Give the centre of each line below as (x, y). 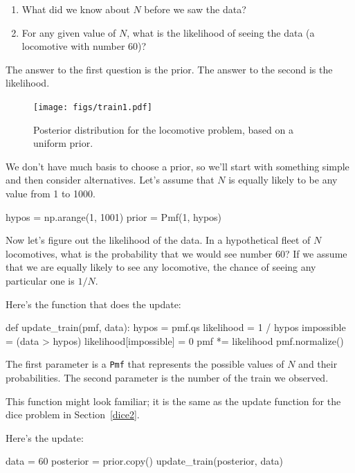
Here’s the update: (45, 437)
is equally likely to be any (283, 180)
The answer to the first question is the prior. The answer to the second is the (169, 69)
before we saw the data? (195, 9)
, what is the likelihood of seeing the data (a (221, 32)
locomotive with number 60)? (84, 46)
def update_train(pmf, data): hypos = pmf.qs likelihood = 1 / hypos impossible (176, 327)
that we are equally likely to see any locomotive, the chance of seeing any (161, 267)
